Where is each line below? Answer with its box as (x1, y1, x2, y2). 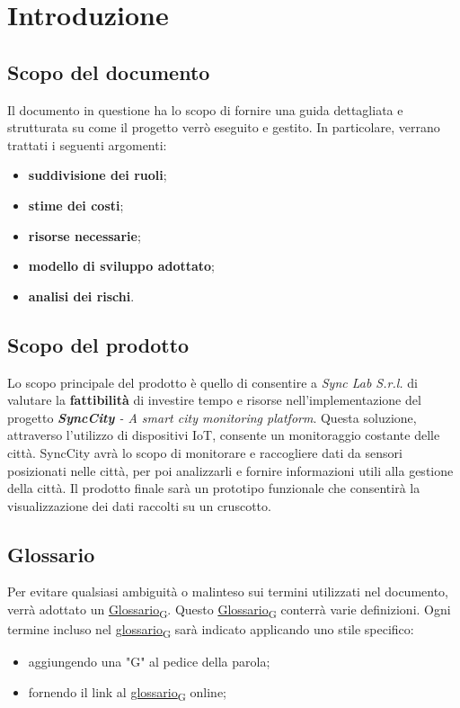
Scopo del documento (7, 58, 210, 85)
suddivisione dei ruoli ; (28, 166, 167, 184)
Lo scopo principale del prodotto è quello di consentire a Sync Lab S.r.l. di (7, 372, 418, 391)
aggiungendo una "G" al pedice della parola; (28, 652, 270, 671)
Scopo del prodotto (7, 330, 190, 358)
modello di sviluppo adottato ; (28, 256, 216, 275)
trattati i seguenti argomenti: (7, 135, 167, 154)
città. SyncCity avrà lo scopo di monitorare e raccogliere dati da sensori (7, 443, 402, 462)
